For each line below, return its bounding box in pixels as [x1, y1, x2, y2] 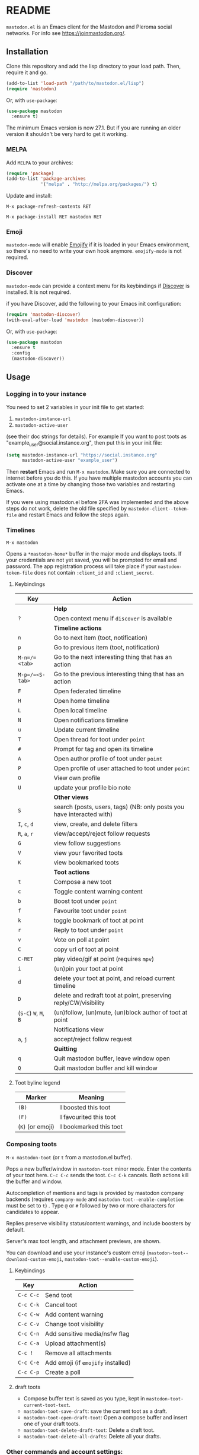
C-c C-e [17, 1359, 40, 1366]
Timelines [6, 526, 36, 534]
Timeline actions [53, 624, 102, 632]
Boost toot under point [53, 897, 117, 905]
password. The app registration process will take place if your [6, 562, 157, 570]
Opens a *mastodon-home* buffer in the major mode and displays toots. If [6, 550, 182, 557]
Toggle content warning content [53, 887, 143, 895]
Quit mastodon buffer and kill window [53, 1064, 158, 1072]
